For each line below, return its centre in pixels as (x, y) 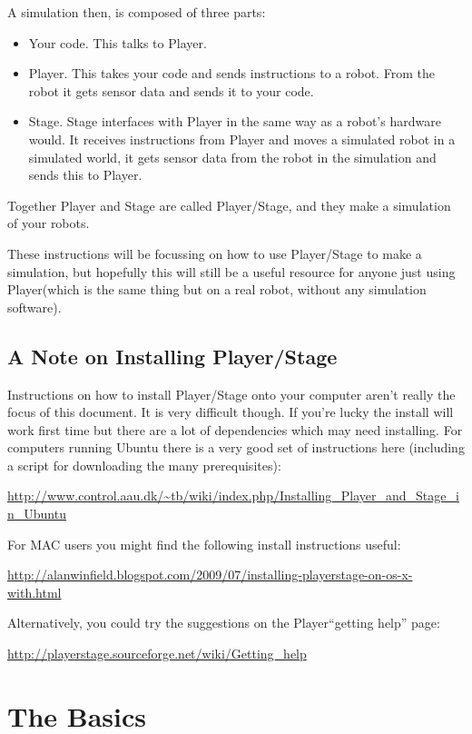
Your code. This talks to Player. (118, 42)
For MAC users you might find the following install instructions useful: (204, 544)
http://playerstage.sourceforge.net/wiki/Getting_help (157, 654)
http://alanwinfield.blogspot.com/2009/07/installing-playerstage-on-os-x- (210, 575)
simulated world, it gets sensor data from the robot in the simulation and (232, 157)
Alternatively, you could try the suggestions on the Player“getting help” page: (224, 623)
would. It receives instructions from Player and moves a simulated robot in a (242, 139)
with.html (34, 592)
